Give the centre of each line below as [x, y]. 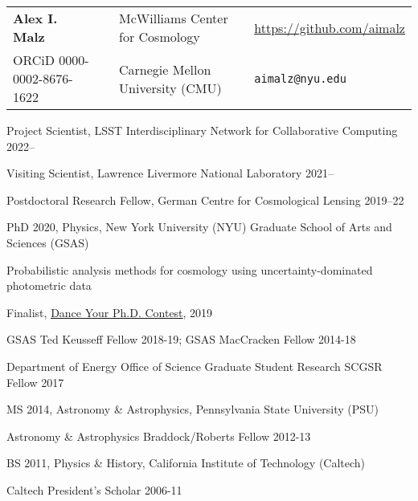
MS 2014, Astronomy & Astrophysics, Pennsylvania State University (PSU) [193, 409]
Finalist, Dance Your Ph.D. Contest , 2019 [110, 312]
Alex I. [35, 18]
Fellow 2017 [35, 382]
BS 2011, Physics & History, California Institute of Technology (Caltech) [186, 463]
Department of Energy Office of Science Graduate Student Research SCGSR [195, 366]
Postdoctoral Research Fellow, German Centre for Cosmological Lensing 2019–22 [205, 200]
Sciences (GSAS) [48, 242]
